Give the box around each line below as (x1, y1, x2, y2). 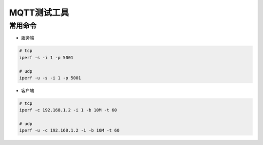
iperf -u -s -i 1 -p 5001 (19, 75, 81, 81)
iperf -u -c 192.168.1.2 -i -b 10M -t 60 (19, 128, 120, 133)
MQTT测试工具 (9, 7, 69, 18)
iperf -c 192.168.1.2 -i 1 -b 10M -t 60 (19, 107, 117, 113)
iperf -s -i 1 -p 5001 (19, 55, 74, 60)
